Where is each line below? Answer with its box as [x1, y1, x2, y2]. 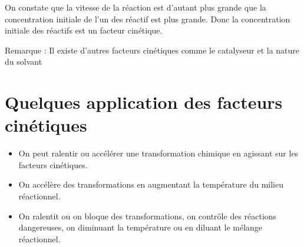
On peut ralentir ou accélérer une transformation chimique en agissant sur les [18, 147, 299, 159]
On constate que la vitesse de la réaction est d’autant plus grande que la [5, 1, 266, 13]
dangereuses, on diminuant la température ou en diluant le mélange [18, 221, 263, 233]
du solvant [5, 55, 42, 68]
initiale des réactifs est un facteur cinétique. [5, 24, 163, 36]
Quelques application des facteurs [5, 90, 283, 114]
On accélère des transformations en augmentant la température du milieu [18, 178, 283, 191]
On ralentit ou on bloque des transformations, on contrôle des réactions [18, 209, 277, 222]
